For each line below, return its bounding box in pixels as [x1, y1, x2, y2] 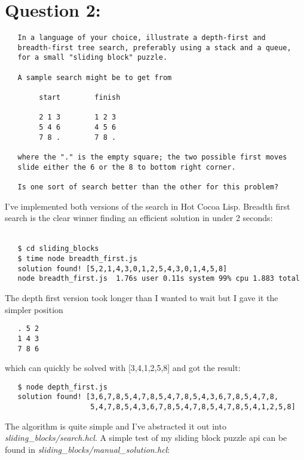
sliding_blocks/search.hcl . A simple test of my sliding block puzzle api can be [5, 431, 287, 444]
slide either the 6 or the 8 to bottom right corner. [17, 162, 236, 171]
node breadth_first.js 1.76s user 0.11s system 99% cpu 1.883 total [17, 274, 300, 283]
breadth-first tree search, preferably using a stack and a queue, [17, 43, 291, 52]
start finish [39, 93, 121, 102]
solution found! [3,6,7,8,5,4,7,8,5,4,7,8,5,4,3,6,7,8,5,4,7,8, [17, 392, 279, 401]
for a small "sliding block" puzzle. [17, 53, 168, 62]
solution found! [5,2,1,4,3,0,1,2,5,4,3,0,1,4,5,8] [17, 264, 228, 273]
